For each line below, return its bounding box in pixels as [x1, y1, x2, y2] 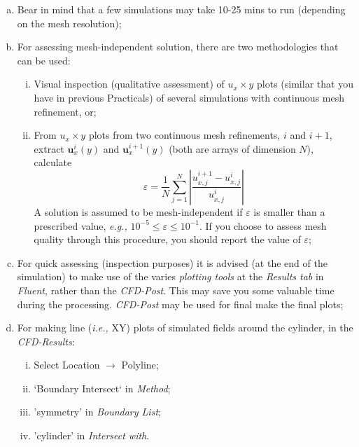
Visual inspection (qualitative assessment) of [34, 76, 225, 91]
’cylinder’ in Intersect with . [34, 428, 150, 443]
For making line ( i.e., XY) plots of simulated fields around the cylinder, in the [17, 320, 353, 335]
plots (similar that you [257, 76, 353, 91]
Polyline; [121, 357, 159, 372]
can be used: [17, 53, 71, 67]
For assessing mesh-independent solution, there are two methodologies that [17, 39, 339, 54]
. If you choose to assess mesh [199, 218, 327, 233]
